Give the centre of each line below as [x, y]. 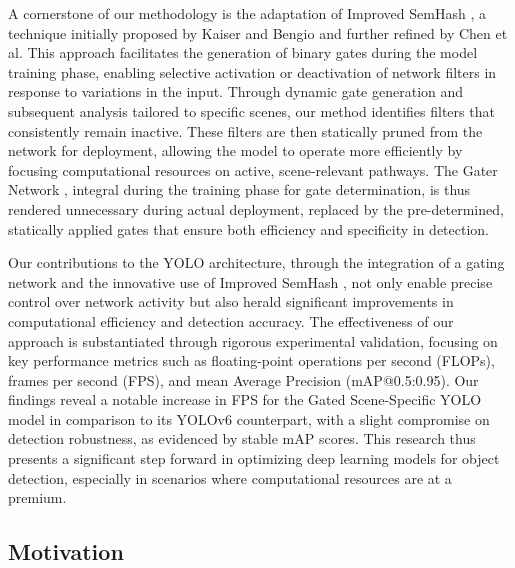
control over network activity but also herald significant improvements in [231, 301]
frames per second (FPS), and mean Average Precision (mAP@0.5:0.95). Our [243, 379]
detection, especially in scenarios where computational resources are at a [230, 477]
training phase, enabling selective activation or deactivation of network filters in [252, 71]
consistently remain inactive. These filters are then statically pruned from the [245, 130]
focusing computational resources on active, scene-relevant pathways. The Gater [253, 169]
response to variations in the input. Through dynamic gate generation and [236, 91]
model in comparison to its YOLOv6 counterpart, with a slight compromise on [249, 418]
